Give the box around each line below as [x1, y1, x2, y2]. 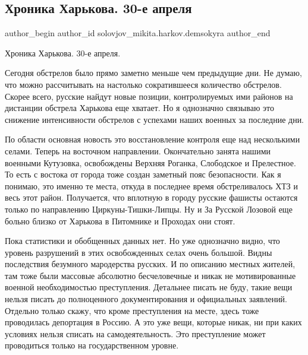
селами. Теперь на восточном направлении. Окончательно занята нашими [5, 144, 271, 157]
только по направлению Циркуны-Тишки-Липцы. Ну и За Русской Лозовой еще [5, 202, 293, 215]
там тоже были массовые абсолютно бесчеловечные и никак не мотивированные [5, 269, 296, 281]
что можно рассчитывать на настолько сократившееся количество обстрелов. [5, 78, 282, 90]
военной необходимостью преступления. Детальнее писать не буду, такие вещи [5, 281, 293, 293]
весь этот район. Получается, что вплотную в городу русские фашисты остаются [5, 191, 298, 204]
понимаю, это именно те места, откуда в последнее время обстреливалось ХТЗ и [5, 179, 298, 192]
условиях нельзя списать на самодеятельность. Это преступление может [5, 327, 266, 340]
